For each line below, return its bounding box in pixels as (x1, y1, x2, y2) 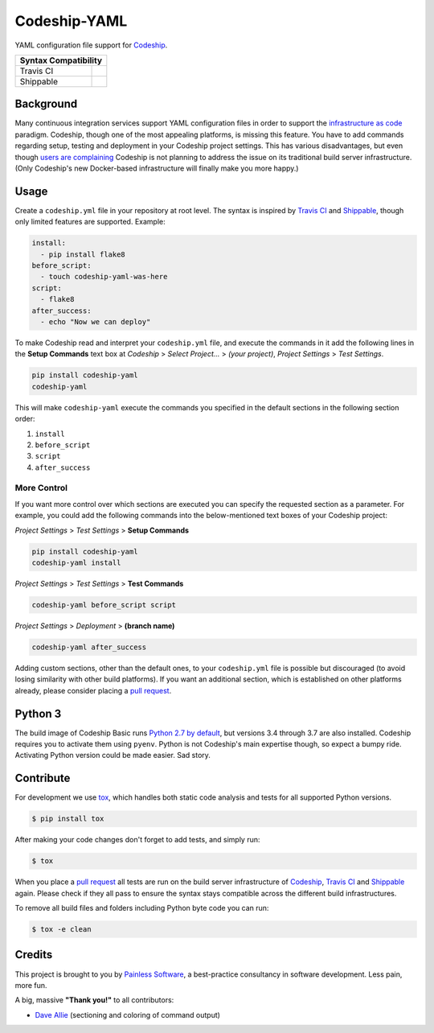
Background (14, 97, 78, 111)
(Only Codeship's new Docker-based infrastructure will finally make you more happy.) (14, 163, 299, 173)
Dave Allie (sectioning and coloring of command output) (35, 1010, 221, 1019)
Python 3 (14, 706, 62, 720)
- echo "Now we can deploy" (40, 318, 151, 327)
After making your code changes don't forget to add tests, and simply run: (14, 835, 260, 845)
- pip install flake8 (40, 249, 126, 259)
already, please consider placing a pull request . (14, 685, 172, 695)
